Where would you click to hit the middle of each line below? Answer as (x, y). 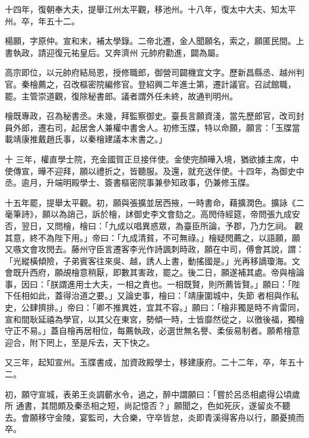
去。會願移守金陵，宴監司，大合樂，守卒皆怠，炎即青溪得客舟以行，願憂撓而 (154, 417)
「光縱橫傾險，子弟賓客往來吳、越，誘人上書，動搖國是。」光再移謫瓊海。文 (152, 260)
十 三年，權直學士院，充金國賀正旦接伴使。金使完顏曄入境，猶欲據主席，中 (152, 159)
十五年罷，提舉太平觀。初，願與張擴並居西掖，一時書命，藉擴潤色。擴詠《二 (154, 202)
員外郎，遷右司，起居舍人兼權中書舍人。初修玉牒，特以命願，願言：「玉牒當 (152, 127)
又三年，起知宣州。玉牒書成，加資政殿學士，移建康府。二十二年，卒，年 (146, 362)
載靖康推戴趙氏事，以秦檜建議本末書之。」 (86, 139)
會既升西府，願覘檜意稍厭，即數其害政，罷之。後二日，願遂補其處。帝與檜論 (154, 272)
